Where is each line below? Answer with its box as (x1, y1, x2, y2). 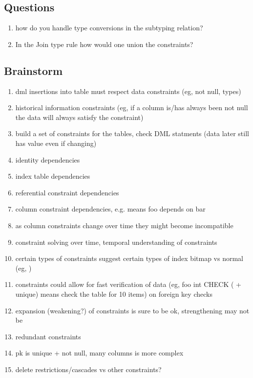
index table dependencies (15, 171, 90, 181)
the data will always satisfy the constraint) (15, 112, 144, 122)
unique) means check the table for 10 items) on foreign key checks (15, 288, 212, 299)
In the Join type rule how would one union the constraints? (15, 39, 193, 49)
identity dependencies (15, 154, 80, 165)
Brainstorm (4, 63, 63, 78)
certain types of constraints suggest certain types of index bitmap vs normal (15, 253, 243, 263)
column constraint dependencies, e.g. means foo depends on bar (15, 204, 206, 214)
